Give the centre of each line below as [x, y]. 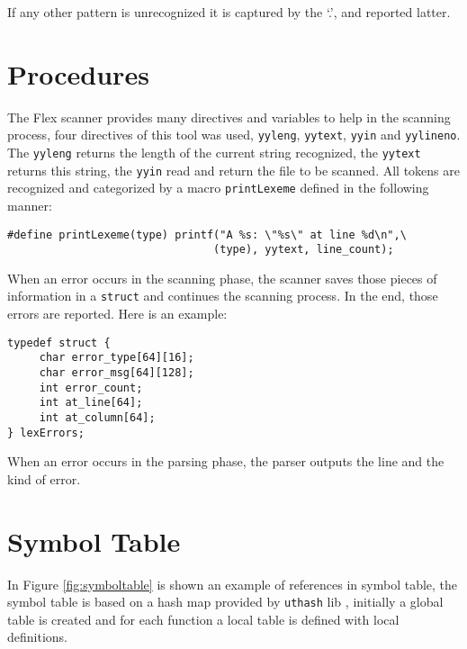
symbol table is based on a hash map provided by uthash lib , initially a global [225, 602]
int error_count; [91, 388]
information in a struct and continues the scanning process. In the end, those [223, 296]
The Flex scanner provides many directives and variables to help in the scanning [229, 117]
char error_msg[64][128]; [117, 373]
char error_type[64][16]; [117, 358]
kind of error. [44, 478]
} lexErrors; [46, 433]
